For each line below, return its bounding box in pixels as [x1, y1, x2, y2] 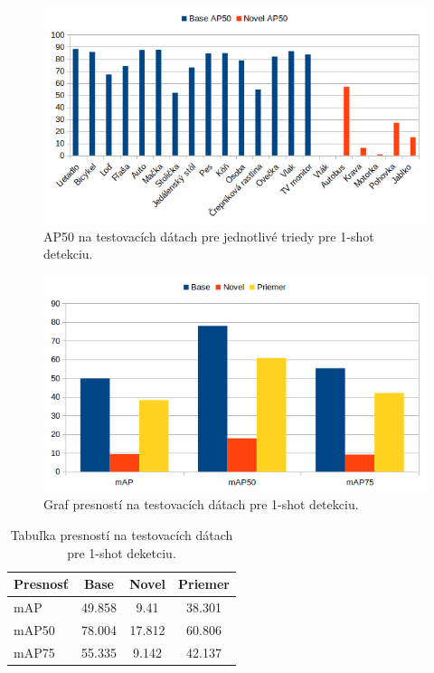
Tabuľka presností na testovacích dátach [10, 525, 233, 544]
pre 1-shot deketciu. [67, 543, 176, 562]
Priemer [178, 574, 230, 593]
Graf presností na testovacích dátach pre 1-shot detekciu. [43, 495, 359, 514]
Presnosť [14, 574, 69, 593]
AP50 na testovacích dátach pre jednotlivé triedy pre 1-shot [43, 226, 374, 245]
